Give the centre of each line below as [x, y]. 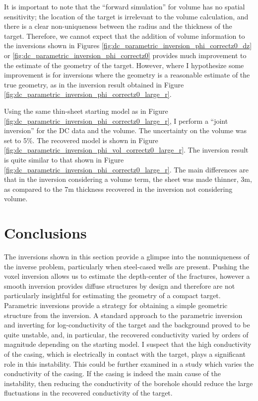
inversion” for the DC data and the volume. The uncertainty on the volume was [125, 130]
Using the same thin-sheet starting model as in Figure [86, 111]
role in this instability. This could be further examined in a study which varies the [129, 363]
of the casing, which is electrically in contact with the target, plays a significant [125, 354]
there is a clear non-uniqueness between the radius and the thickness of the [118, 26]
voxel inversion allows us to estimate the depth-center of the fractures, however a [127, 276]
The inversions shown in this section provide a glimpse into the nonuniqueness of [127, 256]
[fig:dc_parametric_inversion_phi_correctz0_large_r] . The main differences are [126, 169]
